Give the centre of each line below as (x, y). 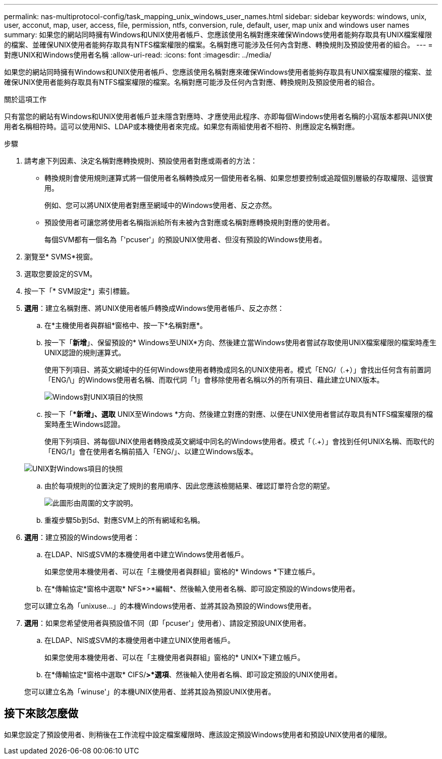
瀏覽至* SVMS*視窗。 (61, 257)
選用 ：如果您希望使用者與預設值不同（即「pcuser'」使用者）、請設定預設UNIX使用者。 (168, 623)
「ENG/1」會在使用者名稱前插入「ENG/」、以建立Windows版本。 (151, 451)
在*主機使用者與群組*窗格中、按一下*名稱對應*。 (126, 325)
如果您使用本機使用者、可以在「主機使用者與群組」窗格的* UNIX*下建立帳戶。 (175, 657)
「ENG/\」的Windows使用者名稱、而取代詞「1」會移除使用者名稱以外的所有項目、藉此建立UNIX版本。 (214, 380)
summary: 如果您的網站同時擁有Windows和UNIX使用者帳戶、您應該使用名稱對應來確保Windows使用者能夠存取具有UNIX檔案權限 (218, 35)
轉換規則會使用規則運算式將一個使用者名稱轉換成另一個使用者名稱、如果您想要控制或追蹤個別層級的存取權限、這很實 (239, 178)
